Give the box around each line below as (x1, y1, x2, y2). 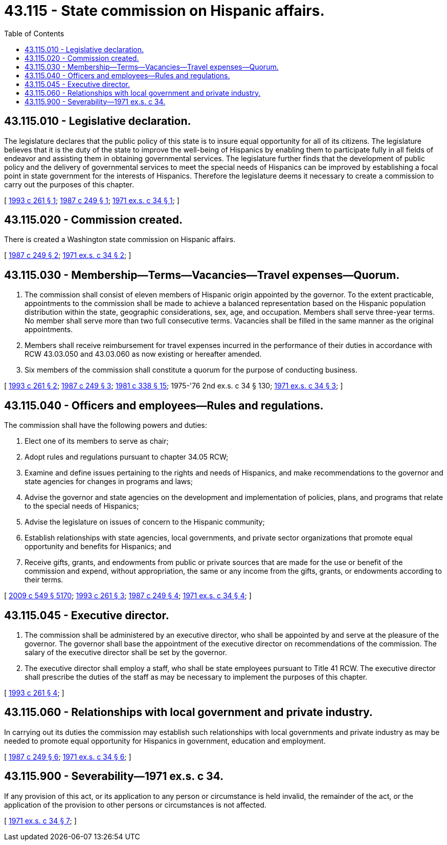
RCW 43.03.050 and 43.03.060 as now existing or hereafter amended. (25, 350, 262, 359)
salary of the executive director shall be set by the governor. (25, 647, 227, 657)
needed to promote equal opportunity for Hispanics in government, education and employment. (4, 736, 326, 745)
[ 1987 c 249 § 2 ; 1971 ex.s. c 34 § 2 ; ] (4, 251, 131, 260)
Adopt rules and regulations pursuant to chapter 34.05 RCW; (25, 452, 229, 462)
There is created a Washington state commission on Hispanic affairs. (4, 235, 236, 244)
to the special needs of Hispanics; (25, 502, 139, 511)
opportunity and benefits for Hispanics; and (25, 542, 171, 551)
